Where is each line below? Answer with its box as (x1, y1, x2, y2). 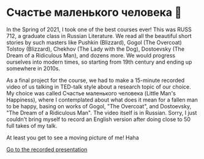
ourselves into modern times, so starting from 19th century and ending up (6, 58, 192, 65)
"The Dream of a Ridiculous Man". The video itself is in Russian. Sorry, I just (6, 109, 197, 116)
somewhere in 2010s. (6, 64, 60, 72)
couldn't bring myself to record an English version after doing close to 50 (6, 116, 191, 123)
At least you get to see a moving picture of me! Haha (6, 134, 139, 141)
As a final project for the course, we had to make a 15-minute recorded (6, 76, 185, 84)
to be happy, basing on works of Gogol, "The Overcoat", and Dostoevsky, (6, 102, 192, 109)
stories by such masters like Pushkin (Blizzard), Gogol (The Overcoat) (6, 39, 182, 46)
